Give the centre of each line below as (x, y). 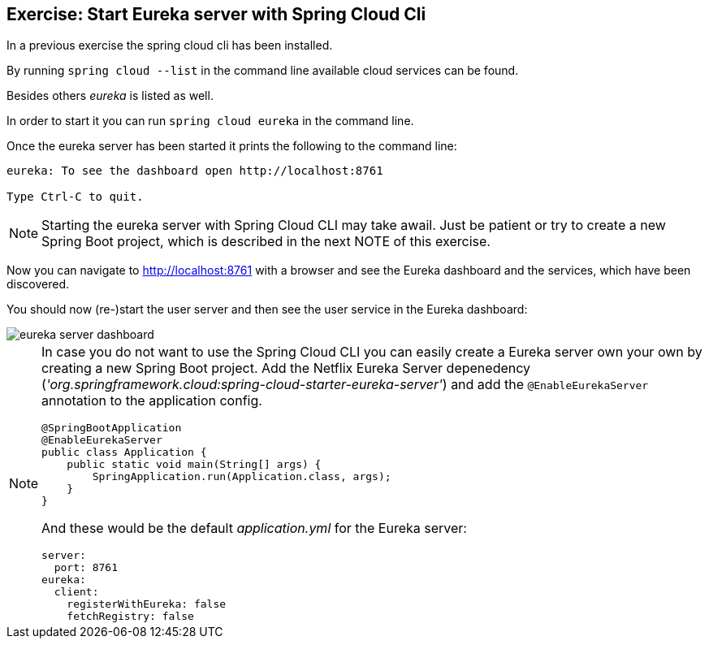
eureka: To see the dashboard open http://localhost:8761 (195, 171)
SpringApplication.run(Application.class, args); (242, 477)
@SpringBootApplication (112, 428)
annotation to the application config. (152, 401)
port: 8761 (86, 568)
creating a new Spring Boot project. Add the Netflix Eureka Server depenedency (286, 368)
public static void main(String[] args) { (194, 465)
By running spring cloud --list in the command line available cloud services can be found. (263, 71)
